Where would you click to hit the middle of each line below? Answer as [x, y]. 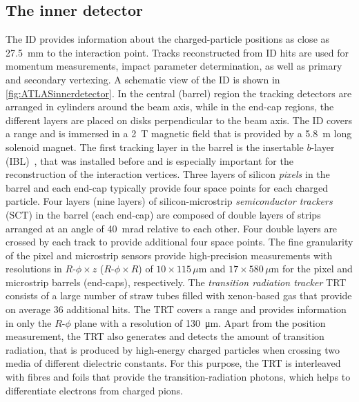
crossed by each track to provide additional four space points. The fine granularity [179, 242]
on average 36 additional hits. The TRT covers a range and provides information [176, 309]
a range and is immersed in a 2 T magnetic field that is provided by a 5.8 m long [179, 133]
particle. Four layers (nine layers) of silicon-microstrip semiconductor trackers [169, 201]
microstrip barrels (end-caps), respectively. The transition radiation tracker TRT [176, 282]
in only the [29, 322]
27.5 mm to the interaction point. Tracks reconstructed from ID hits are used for [177, 52]
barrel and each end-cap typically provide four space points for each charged [167, 187]
